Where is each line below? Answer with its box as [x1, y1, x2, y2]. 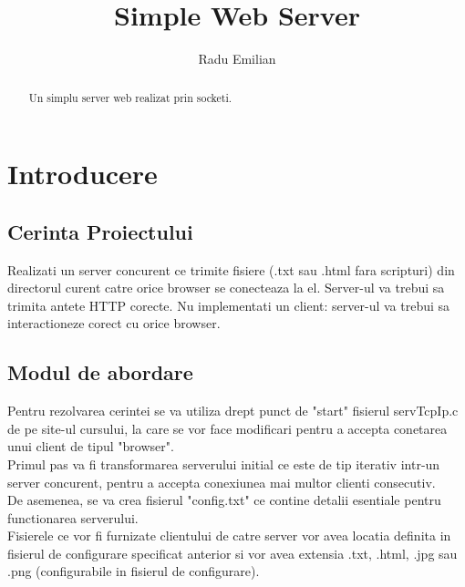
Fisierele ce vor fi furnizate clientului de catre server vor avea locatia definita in [7, 526, 451, 545]
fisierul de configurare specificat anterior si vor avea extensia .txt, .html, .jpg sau [7, 543, 458, 562]
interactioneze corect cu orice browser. [7, 314, 221, 333]
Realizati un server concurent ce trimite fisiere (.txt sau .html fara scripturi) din [7, 260, 455, 279]
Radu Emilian [198, 49, 276, 68]
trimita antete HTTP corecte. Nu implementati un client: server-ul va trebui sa [7, 295, 450, 314]
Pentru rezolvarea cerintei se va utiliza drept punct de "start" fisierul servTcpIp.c [7, 401, 459, 420]
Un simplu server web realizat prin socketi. [28, 89, 232, 105]
